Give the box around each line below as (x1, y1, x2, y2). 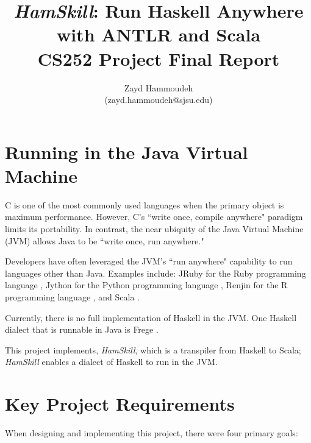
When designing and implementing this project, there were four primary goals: (5, 427, 298, 439)
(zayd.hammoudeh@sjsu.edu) (104, 93, 213, 106)
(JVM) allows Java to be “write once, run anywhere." (5, 234, 204, 247)
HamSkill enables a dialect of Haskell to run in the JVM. (5, 355, 218, 368)
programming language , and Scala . (5, 290, 140, 303)
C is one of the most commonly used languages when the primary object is (5, 198, 284, 211)
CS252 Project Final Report (37, 46, 280, 71)
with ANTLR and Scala (56, 22, 261, 47)
